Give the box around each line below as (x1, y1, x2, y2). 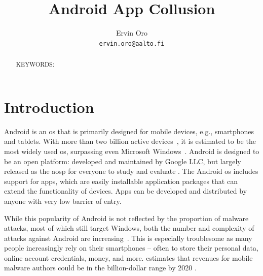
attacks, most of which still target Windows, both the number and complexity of (4, 223, 254, 233)
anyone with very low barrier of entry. (4, 195, 122, 206)
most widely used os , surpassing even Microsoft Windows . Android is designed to (4, 145, 259, 156)
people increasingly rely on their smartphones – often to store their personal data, (4, 242, 258, 253)
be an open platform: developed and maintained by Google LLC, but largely (4, 156, 241, 166)
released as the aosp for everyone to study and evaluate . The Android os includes (4, 166, 258, 176)
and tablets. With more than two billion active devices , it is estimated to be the (4, 136, 256, 146)
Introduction (4, 96, 94, 117)
